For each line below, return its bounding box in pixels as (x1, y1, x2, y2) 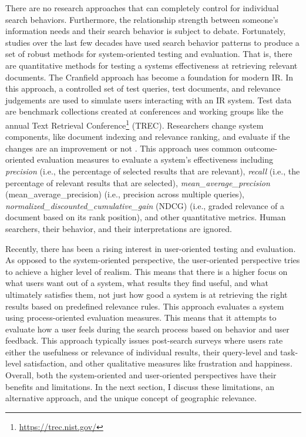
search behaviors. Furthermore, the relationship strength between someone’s (5, 13, 278, 25)
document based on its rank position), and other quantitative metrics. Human (5, 211, 286, 223)
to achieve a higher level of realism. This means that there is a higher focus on (5, 265, 288, 277)
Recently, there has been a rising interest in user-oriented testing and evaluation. (5, 242, 296, 254)
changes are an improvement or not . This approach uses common (5, 142, 242, 154)
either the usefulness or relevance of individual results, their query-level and (5, 345, 278, 358)
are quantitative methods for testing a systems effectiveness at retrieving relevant (5, 59, 298, 71)
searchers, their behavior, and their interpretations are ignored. (5, 222, 233, 234)
